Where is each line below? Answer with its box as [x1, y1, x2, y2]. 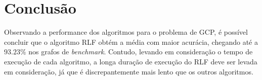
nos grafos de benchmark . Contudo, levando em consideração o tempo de [28, 46, 253, 57]
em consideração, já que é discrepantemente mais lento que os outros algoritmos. [4, 66, 253, 76]
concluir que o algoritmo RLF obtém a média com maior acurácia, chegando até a [4, 36, 258, 47]
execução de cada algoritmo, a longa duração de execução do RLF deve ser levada [4, 56, 257, 66]
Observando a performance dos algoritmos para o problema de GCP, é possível [4, 27, 248, 37]
